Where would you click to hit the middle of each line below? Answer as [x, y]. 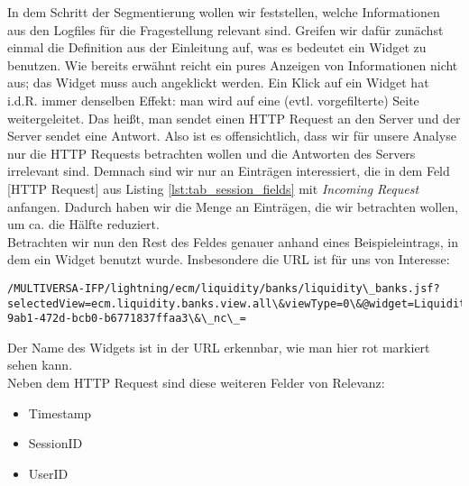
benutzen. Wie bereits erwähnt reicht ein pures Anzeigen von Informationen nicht [233, 64]
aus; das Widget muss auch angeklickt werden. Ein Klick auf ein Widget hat [218, 83]
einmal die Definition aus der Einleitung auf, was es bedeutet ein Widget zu [217, 47]
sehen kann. [40, 365]
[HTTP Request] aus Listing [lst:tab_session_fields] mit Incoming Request [213, 188]
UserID [48, 473]
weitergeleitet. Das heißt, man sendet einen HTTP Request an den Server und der [234, 118]
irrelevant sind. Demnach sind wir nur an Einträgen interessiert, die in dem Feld [229, 171]
